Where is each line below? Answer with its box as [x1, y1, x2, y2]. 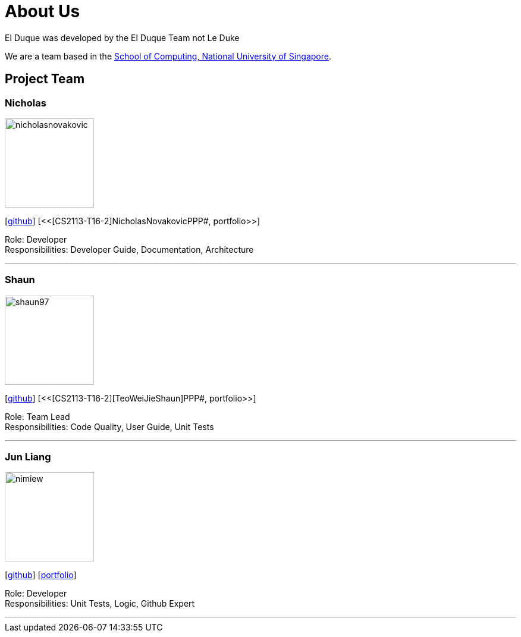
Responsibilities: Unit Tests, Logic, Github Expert [5, 598, 195, 609]
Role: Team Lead [5, 411, 70, 422]
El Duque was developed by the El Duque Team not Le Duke [5, 32, 240, 43]
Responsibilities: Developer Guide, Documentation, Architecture [5, 244, 254, 255]
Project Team [5, 71, 85, 87]
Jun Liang [5, 451, 51, 463]
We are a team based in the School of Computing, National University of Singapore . [5, 51, 332, 61]
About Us [5, 1, 80, 21]
